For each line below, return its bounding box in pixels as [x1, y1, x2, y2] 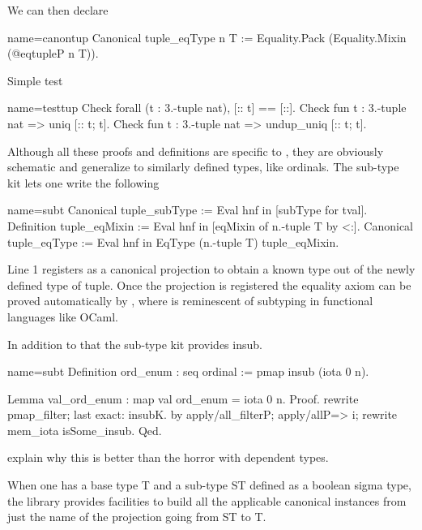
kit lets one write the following [7, 174, 160, 191]
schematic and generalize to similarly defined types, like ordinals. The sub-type [7, 158, 399, 175]
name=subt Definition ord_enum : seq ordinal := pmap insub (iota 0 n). [7, 363, 369, 380]
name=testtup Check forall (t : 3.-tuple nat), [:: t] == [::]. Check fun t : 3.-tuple [7, 99, 407, 116]
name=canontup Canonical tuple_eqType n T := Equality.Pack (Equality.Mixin [7, 28, 407, 45]
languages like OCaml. [7, 308, 118, 325]
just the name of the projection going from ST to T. [7, 508, 266, 525]
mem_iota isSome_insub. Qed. [7, 421, 162, 438]
